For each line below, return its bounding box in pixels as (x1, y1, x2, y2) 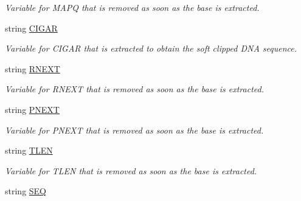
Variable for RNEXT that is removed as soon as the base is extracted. (5, 83, 264, 95)
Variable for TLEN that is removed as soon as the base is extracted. (5, 164, 257, 177)
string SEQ (5, 185, 47, 197)
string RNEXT (5, 62, 60, 75)
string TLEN (5, 144, 53, 157)
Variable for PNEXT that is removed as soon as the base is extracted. (5, 123, 264, 136)
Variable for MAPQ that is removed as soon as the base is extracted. (5, 1, 260, 13)
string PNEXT (5, 103, 60, 115)
